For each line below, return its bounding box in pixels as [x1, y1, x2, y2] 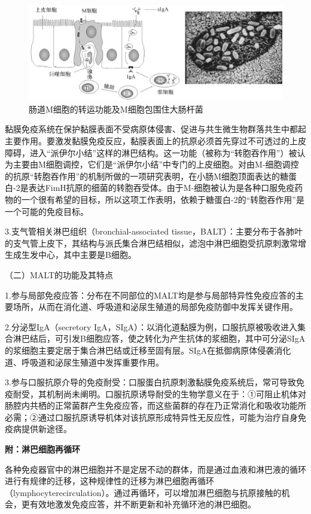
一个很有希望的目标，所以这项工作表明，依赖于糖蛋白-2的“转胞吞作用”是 [21, 193, 304, 205]
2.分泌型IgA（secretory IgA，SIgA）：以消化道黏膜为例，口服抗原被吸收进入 [5, 320, 297, 333]
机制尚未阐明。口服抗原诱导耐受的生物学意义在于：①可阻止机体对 [46, 387, 306, 400]
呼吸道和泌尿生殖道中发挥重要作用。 [21, 355, 164, 368]
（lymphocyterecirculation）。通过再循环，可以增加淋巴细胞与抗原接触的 [5, 486, 282, 498]
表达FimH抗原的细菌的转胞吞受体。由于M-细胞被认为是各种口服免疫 [28, 181, 295, 194]
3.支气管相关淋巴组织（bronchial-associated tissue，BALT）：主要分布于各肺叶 [5, 225, 303, 238]
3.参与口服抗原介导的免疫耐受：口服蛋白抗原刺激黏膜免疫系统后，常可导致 [5, 376, 296, 388]
